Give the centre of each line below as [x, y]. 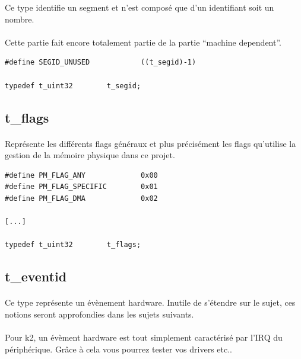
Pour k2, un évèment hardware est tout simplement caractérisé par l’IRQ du [144, 337]
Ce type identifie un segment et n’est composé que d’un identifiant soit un [140, 7]
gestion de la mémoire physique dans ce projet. [90, 155]
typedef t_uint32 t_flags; [73, 245]
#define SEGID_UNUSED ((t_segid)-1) [101, 62]
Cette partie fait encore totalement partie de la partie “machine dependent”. [143, 42]
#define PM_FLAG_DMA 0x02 [81, 198]
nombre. [20, 19]
